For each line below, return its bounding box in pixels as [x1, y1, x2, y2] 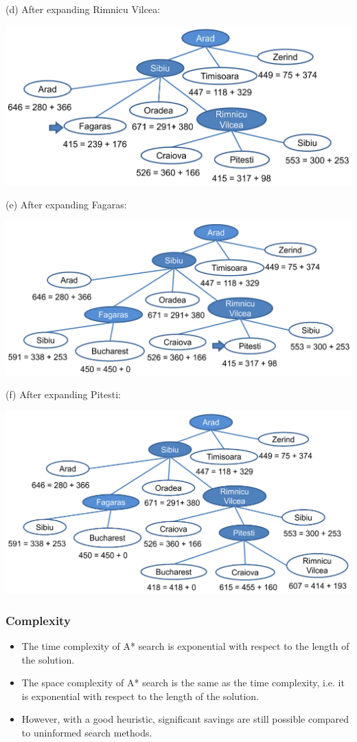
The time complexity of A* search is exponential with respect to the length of [21, 639, 349, 653]
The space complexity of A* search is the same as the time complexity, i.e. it [21, 675, 345, 690]
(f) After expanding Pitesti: [5, 387, 121, 402]
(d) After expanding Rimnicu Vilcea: [5, 2, 161, 16]
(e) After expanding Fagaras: [5, 197, 127, 211]
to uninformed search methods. [21, 725, 152, 740]
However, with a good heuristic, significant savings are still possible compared [21, 712, 349, 726]
